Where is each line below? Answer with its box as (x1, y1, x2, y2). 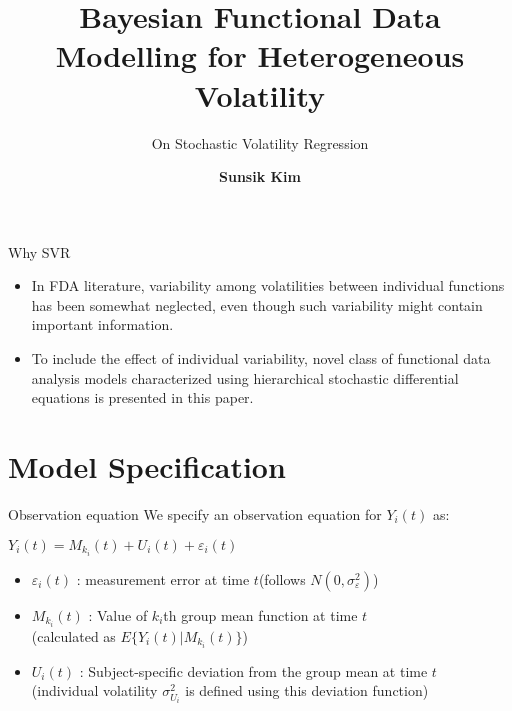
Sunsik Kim (218, 166, 301, 187)
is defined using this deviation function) (185, 680, 429, 701)
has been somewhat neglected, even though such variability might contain (31, 294, 483, 315)
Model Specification (8, 446, 286, 487)
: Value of (88, 604, 148, 625)
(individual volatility (31, 680, 158, 701)
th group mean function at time (163, 604, 358, 625)
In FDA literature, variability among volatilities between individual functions (31, 275, 505, 296)
